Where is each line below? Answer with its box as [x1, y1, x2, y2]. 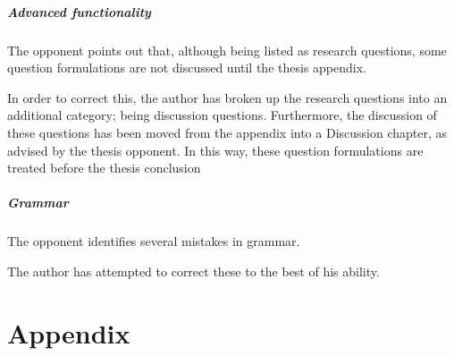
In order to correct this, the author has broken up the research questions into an [7, 88, 448, 106]
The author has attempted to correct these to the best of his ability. [7, 261, 380, 280]
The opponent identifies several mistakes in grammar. [7, 232, 300, 250]
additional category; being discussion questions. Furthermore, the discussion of [7, 106, 437, 124]
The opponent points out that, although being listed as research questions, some [7, 40, 447, 59]
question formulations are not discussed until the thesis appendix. [7, 58, 366, 77]
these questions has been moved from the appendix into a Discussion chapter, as [7, 123, 448, 141]
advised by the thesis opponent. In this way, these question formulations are [7, 140, 424, 159]
